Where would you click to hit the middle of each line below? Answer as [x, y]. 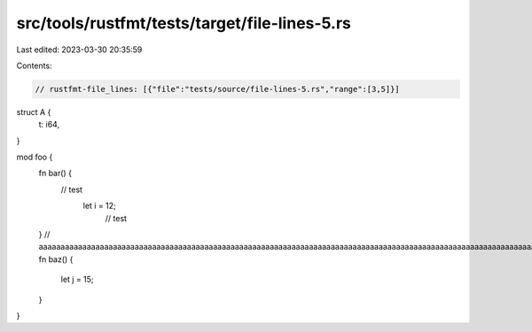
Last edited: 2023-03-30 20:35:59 [79, 50]
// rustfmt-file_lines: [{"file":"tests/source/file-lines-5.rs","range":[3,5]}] [218, 89]
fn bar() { [55, 174]
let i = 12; [100, 206]
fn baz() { [56, 259]
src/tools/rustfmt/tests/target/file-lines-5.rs [184, 23]
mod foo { [35, 157]
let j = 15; [77, 280]
